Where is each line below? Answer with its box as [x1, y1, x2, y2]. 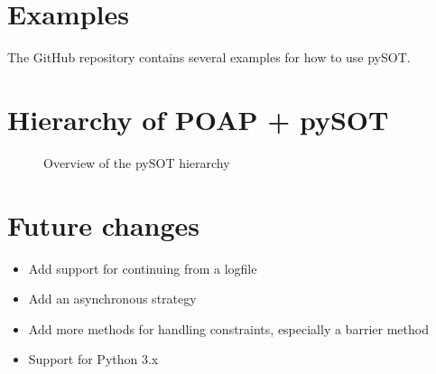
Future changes [7, 206, 200, 243]
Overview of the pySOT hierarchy [43, 153, 230, 172]
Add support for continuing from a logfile [28, 258, 257, 277]
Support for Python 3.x [28, 350, 159, 369]
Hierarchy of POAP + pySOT [7, 100, 389, 137]
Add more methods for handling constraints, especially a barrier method [28, 319, 429, 338]
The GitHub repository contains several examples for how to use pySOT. [7, 48, 411, 67]
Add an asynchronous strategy [28, 289, 197, 308]
